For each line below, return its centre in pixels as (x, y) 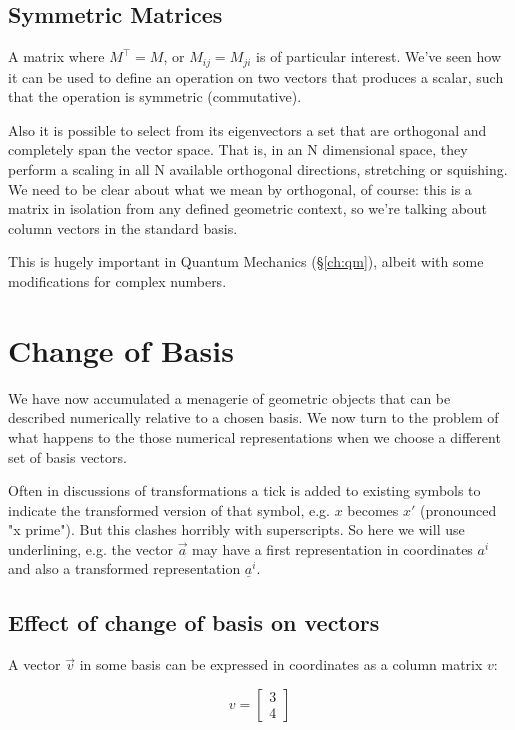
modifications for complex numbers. (117, 281)
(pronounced (458, 509)
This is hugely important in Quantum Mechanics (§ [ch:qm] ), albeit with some (246, 261)
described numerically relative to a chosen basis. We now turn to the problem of (253, 417)
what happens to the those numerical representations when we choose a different (254, 436)
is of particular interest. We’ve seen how (379, 56)
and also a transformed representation (124, 568)
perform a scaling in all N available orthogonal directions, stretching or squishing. (258, 169)
